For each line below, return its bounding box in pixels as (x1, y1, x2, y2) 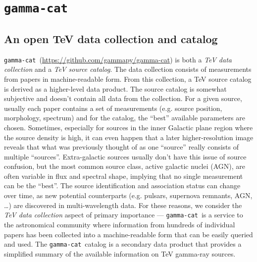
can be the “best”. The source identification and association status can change (4, 180, 241, 191)
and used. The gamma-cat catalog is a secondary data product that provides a (4, 239, 242, 249)
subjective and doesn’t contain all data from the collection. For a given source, (4, 93, 242, 104)
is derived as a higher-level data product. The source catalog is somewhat (4, 83, 227, 94)
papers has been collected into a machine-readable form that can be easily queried (4, 229, 253, 239)
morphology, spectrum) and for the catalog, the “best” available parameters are (4, 112, 245, 123)
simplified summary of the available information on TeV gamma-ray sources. (4, 248, 236, 259)
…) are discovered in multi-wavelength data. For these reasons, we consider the (4, 200, 242, 210)
